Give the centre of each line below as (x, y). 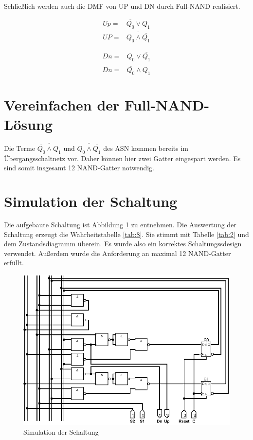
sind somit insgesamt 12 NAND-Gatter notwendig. (79, 168)
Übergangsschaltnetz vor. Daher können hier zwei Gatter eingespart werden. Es (122, 158)
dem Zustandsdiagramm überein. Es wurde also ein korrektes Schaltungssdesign (123, 244)
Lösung (28, 124)
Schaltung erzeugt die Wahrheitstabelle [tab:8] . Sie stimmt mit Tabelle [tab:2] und (126, 234)
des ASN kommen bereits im (146, 148)
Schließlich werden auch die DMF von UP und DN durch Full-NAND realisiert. (122, 6)
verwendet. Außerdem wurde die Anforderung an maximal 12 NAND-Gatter (117, 253)
